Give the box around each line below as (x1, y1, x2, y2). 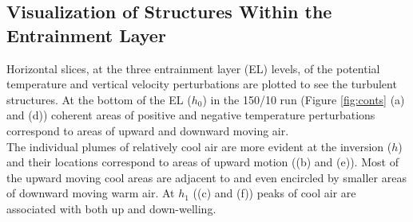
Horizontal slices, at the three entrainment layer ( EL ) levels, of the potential (6, 60, 380, 76)
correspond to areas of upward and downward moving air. (6, 122, 289, 138)
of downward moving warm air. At (6, 185, 175, 201)
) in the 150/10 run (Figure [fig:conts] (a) (202, 91, 405, 107)
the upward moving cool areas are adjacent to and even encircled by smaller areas (6, 169, 407, 185)
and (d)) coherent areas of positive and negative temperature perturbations (6, 107, 375, 123)
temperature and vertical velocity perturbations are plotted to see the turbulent (6, 76, 397, 92)
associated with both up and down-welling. (6, 200, 216, 216)
